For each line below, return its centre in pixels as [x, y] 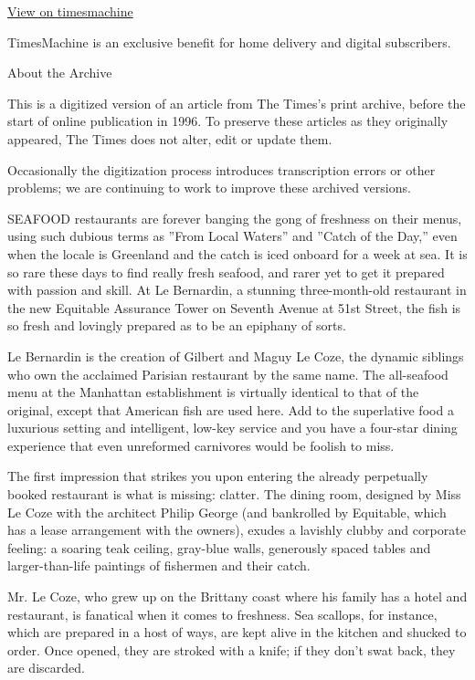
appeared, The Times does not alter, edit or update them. [170, 138]
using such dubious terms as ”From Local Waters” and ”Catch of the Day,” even [232, 236]
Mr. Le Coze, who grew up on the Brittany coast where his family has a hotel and [237, 596]
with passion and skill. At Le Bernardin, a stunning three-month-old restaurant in [237, 290]
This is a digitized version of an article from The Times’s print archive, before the [237, 103]
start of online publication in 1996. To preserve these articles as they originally [228, 121]
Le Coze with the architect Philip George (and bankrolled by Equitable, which [227, 512]
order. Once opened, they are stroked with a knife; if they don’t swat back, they [232, 649]
